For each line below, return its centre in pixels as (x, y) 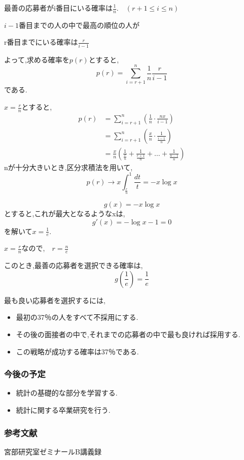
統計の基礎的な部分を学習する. (67, 393)
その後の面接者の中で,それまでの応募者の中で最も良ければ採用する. (128, 334)
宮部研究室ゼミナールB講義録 (53, 451)
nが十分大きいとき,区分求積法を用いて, (68, 167)
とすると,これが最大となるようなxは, (65, 213)
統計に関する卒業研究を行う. (63, 410)
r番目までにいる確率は (41, 42)
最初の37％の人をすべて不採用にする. (77, 317)
